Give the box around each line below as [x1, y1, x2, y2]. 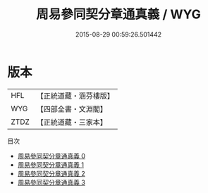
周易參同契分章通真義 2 [17, 169, 86, 178]
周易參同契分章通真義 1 [17, 160, 85, 169]
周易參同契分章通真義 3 [17, 178, 86, 187]
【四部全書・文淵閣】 [36, 104, 108, 113]
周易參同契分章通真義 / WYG [36, 6, 201, 23]
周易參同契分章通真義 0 [17, 151, 86, 160]
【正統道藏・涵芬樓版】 [36, 91, 115, 101]
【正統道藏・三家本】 [36, 117, 108, 127]
